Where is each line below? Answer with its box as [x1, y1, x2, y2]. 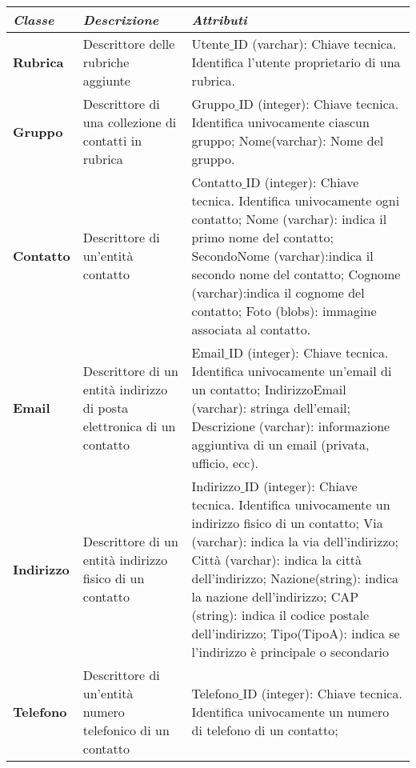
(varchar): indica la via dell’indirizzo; [191, 532, 398, 550]
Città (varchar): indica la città [191, 550, 362, 569]
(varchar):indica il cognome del [191, 283, 365, 302]
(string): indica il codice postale [191, 606, 370, 624]
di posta [82, 398, 129, 417]
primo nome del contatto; [191, 228, 334, 246]
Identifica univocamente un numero [191, 702, 390, 721]
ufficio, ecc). [191, 454, 259, 472]
